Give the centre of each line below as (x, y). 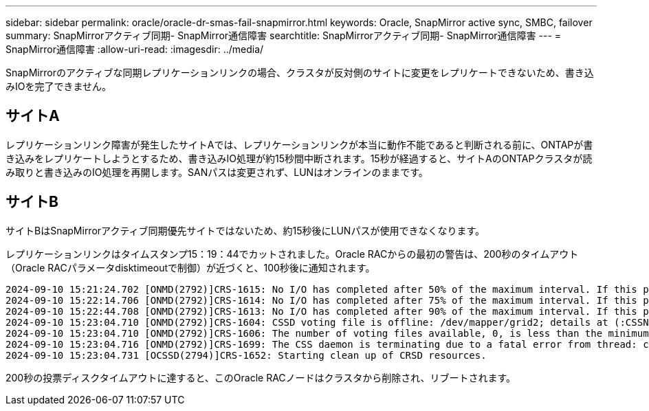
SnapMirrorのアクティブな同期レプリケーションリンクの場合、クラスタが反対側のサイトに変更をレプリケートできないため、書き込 (300, 73)
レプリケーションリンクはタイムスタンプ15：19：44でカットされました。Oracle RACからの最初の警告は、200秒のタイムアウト (292, 254)
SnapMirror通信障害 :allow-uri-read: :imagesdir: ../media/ (135, 49)
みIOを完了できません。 (59, 86)
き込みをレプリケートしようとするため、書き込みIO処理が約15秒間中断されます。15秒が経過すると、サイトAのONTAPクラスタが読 (299, 158)
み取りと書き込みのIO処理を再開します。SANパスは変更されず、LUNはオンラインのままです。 (217, 172)
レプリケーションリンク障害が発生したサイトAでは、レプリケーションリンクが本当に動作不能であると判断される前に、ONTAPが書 (299, 144)
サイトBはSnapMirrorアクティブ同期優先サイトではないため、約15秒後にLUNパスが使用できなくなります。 (245, 230)
